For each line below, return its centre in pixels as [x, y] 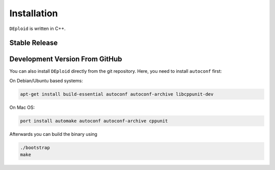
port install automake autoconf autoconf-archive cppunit [94, 121]
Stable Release [34, 43]
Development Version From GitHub [66, 59]
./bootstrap [35, 147]
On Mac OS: [22, 107]
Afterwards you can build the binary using [53, 134]
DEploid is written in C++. [37, 29]
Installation [34, 13]
